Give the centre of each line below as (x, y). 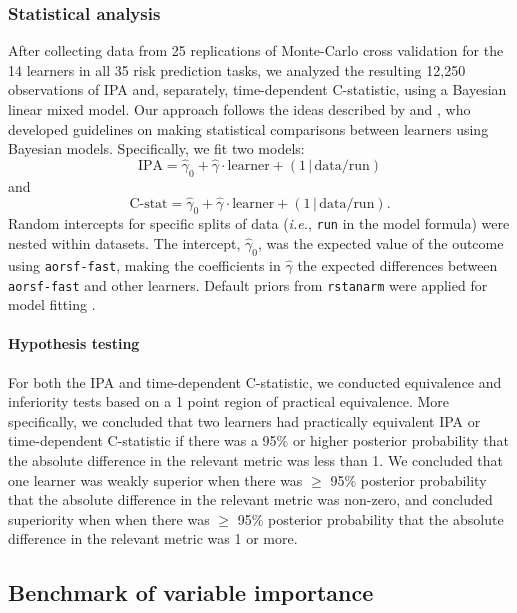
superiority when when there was (109, 518)
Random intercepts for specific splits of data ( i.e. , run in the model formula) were (259, 223)
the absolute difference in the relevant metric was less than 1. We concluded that (256, 459)
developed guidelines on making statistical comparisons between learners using (248, 128)
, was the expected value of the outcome (381, 243)
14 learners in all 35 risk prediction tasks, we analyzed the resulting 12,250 (237, 69)
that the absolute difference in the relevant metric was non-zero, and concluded (250, 499)
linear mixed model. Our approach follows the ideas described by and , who (239, 109)
